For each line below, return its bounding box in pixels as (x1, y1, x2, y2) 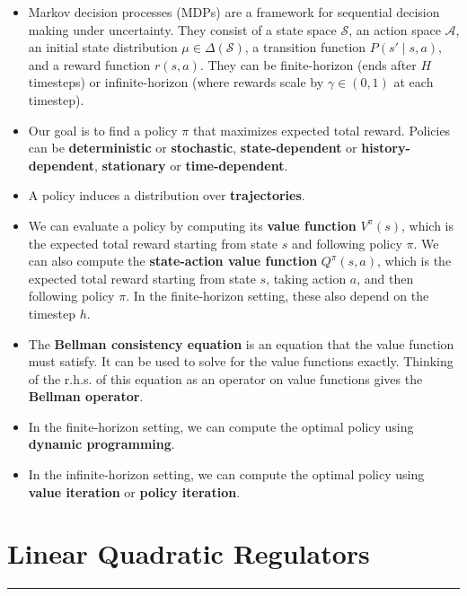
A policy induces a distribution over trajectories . (28, 186, 305, 205)
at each (393, 73, 434, 92)
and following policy (291, 233, 402, 252)
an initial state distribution (28, 38, 178, 57)
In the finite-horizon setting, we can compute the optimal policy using (28, 416, 414, 435)
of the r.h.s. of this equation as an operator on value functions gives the (28, 369, 423, 388)
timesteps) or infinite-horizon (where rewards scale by (28, 73, 324, 92)
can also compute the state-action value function (28, 251, 318, 270)
